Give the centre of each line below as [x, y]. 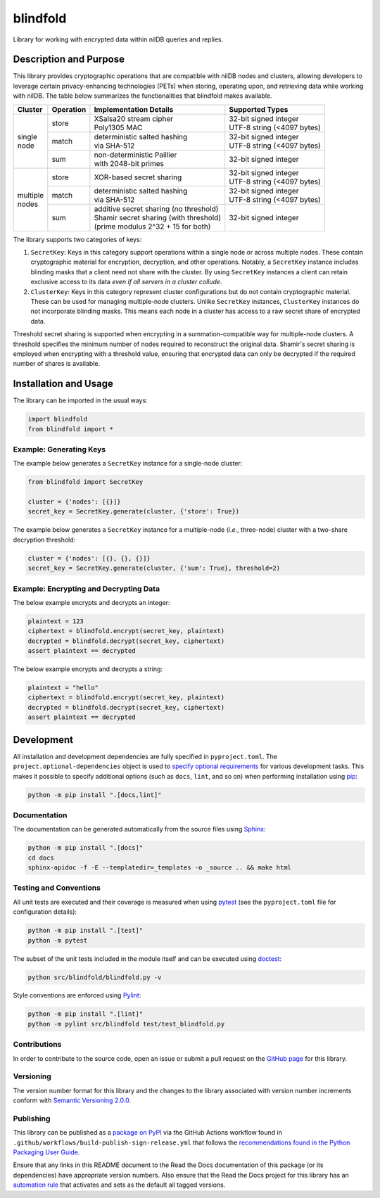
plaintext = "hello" [63, 688]
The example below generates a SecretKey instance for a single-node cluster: [128, 464]
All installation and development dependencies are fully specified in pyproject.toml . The [145, 756]
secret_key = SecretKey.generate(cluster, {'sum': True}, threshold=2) [154, 568]
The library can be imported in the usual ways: [80, 400]
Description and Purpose [69, 59]
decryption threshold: [44, 540]
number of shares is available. [57, 364]
